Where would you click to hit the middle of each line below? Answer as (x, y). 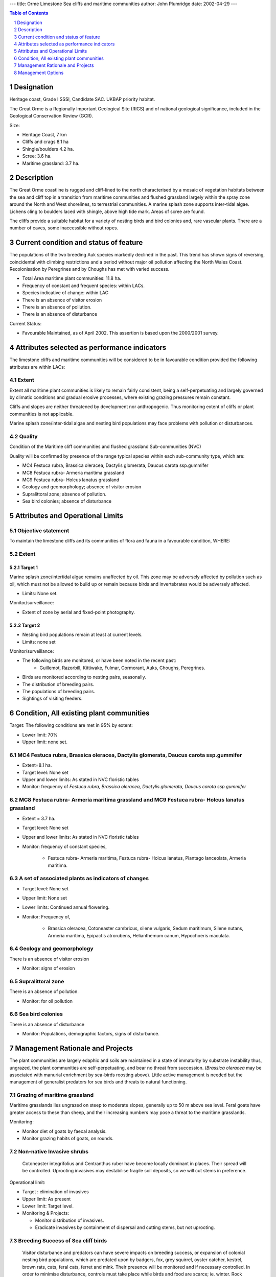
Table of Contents (29, 13)
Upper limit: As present (47, 1199)
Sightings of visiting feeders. (52, 699)
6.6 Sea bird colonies (36, 1014)
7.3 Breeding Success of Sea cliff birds (58, 1240)
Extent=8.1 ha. (37, 765)
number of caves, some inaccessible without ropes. (64, 228)
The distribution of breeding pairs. (58, 684)
